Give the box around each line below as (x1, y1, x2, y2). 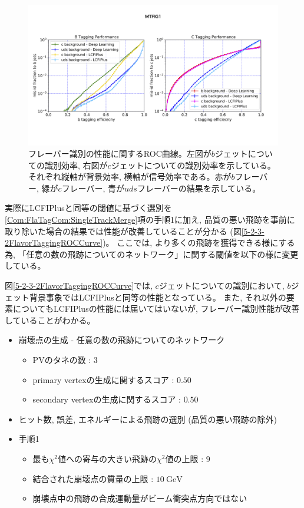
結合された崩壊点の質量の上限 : (32, 472, 154, 484)
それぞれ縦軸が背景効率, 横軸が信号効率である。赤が (28, 170, 232, 183)
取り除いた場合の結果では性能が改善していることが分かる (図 (5, 225, 242, 237)
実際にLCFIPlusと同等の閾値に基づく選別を (5, 202, 172, 214)
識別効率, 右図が (44, 159, 108, 171)
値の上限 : (165, 452, 204, 464)
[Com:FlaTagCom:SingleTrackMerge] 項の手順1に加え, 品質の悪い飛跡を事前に (5, 213, 295, 226)
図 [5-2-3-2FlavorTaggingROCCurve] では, (5, 279, 153, 292)
